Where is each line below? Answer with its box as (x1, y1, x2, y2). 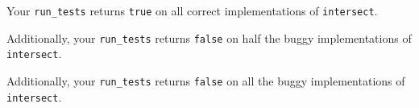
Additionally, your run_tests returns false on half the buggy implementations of (6, 29, 412, 46)
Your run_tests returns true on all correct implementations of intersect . (6, 2, 378, 19)
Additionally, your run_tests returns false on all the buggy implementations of (6, 72, 405, 89)
